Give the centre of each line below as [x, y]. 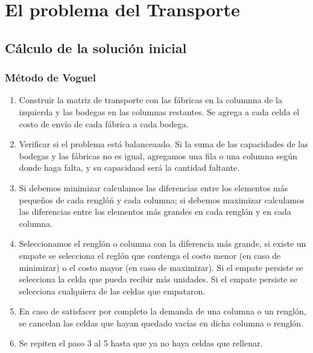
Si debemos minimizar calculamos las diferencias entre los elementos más [153, 187]
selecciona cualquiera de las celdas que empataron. [112, 291]
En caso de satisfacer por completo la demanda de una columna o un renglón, [163, 311]
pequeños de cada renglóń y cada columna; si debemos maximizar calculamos [162, 199]
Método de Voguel [50, 78]
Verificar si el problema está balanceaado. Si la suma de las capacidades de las [163, 144]
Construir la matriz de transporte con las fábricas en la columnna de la [150, 100]
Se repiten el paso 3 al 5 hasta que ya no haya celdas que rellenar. [141, 343]
